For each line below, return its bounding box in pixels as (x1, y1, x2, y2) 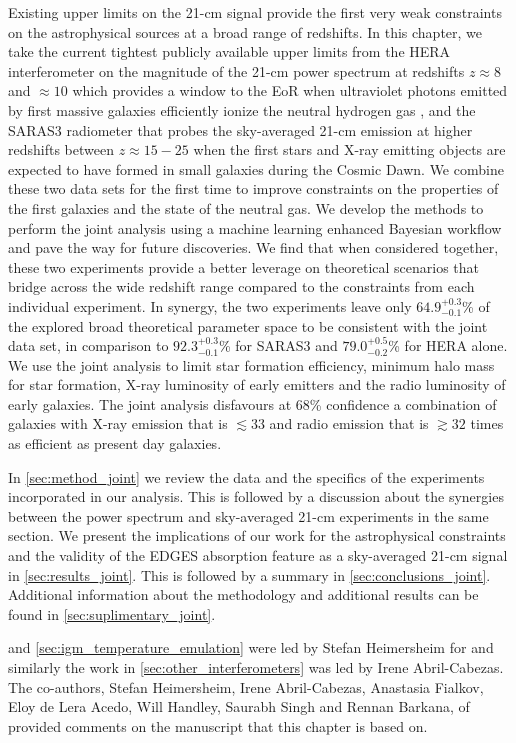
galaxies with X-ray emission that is (8, 413, 228, 434)
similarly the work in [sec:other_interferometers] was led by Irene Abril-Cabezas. (8, 657, 504, 677)
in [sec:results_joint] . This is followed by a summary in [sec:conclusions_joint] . (8, 564, 491, 585)
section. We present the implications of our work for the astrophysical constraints (8, 525, 506, 546)
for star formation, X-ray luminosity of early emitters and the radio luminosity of (8, 374, 506, 395)
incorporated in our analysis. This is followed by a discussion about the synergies (8, 486, 504, 507)
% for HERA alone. (388, 335, 508, 356)
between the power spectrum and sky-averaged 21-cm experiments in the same (8, 505, 489, 526)
